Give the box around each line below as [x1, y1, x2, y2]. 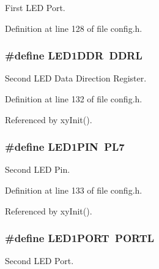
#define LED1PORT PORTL [5, 230, 155, 246]
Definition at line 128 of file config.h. [5, 21, 142, 34]
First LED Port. [5, 1, 65, 13]
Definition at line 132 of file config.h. [5, 93, 142, 105]
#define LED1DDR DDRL [5, 48, 142, 63]
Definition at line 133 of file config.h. [5, 184, 142, 196]
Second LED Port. [5, 254, 74, 267]
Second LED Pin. [5, 163, 70, 176]
